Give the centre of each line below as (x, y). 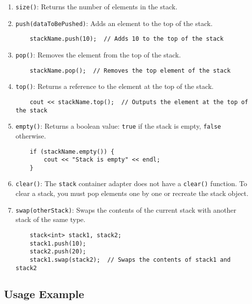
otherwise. (31, 135)
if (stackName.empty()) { (72, 152)
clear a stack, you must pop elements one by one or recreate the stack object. (132, 193)
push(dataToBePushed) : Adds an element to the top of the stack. (114, 23)
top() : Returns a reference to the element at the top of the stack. (114, 86)
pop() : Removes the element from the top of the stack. (98, 54)
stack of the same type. (50, 219)
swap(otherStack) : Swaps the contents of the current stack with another (126, 209)
